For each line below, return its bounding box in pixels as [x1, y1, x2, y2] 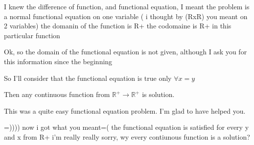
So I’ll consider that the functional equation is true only [4, 72, 172, 83]
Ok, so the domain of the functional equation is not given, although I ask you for [4, 47, 247, 57]
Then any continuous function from [4, 89, 110, 99]
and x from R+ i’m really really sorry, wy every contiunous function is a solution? [4, 131, 250, 142]
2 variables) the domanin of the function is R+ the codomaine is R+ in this [4, 21, 231, 31]
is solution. [142, 89, 175, 99]
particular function [4, 30, 60, 40]
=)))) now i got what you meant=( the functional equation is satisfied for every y [4, 122, 249, 132]
